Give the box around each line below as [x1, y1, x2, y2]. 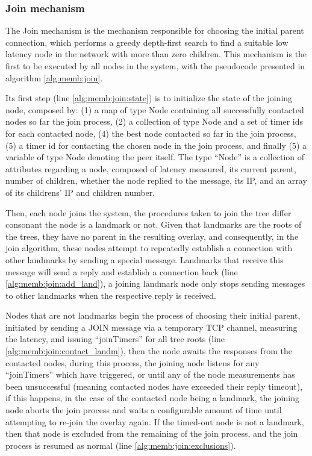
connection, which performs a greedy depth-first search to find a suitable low [5, 36, 289, 48]
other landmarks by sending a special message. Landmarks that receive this [5, 253, 284, 266]
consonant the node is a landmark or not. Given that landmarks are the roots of [5, 218, 302, 231]
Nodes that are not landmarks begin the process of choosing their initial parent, [5, 309, 301, 322]
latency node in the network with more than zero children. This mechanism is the [5, 48, 307, 60]
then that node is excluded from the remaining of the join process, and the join [5, 427, 298, 440]
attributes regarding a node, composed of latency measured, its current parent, [5, 162, 296, 175]
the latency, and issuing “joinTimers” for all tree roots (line [5, 333, 225, 345]
